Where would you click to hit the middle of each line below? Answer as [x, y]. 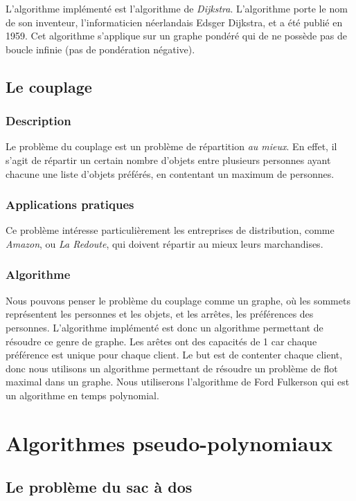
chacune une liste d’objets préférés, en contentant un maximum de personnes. [170, 173]
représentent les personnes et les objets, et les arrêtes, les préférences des [160, 314]
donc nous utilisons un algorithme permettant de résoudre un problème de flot [172, 368]
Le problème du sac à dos [99, 487]
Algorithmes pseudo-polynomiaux [169, 443]
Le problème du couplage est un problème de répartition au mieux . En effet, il [171, 146]
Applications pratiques [70, 204]
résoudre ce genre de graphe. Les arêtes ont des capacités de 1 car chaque [161, 341]
